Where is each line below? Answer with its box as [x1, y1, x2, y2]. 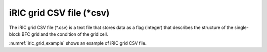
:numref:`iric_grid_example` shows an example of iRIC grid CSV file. [9, 40, 147, 46]
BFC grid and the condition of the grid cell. [21, 31, 108, 37]
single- [234, 25, 249, 30]
